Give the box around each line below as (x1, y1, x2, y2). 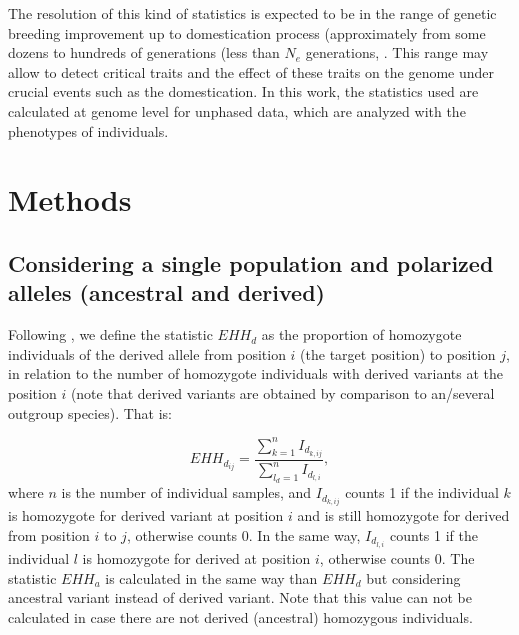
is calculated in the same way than (105, 567, 318, 588)
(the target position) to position (300, 343, 496, 364)
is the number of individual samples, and (61, 482, 312, 503)
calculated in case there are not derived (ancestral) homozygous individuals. (8, 606, 473, 627)
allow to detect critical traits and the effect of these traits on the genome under (8, 61, 495, 82)
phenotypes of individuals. (8, 120, 169, 141)
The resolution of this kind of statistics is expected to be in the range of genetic (8, 3, 497, 23)
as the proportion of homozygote (261, 324, 462, 345)
